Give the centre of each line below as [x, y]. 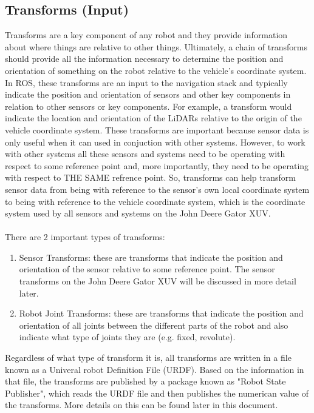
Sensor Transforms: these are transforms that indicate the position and [151, 257]
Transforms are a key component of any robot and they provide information [146, 35]
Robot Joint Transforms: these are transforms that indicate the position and [161, 313]
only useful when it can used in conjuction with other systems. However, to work [155, 142]
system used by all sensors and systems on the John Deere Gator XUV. [138, 213]
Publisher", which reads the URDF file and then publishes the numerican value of [157, 393]
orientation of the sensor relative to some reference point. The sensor [147, 269]
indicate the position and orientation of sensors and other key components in [148, 94]
